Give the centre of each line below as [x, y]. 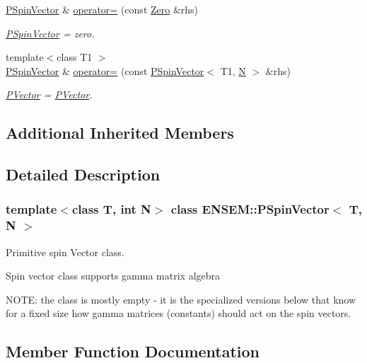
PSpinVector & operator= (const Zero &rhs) [102, 9]
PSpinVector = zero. [50, 33]
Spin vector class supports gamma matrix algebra [113, 276]
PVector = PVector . [49, 94]
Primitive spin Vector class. [65, 252]
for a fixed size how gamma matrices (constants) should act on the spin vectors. [179, 313]
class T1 [75, 57]
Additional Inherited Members [120, 133]
